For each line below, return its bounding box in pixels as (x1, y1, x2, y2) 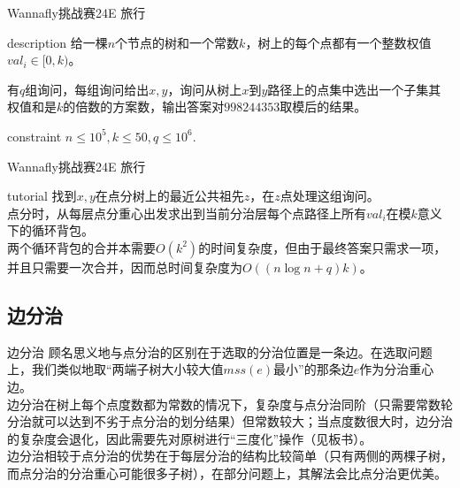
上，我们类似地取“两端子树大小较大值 (7, 360, 224, 378)
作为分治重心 (359, 360, 434, 378)
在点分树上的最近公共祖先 (95, 187, 244, 205)
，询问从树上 (167, 80, 242, 98)
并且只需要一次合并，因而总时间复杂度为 (7, 257, 242, 276)
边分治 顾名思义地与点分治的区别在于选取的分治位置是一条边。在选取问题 (7, 342, 433, 361)
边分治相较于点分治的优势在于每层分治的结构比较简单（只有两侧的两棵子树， (7, 446, 453, 465)
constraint (7, 126, 62, 145)
